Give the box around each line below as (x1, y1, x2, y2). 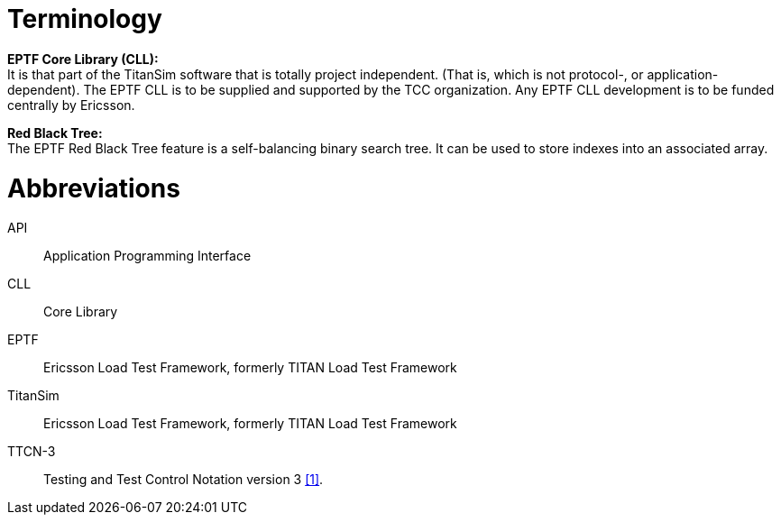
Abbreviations (7, 172, 180, 204)
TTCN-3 (7, 444, 56, 460)
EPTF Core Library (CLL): (7, 50, 159, 67)
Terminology (7, 4, 162, 34)
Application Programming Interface (43, 248, 252, 264)
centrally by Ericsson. (7, 96, 135, 113)
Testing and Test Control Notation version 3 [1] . (43, 472, 324, 488)
